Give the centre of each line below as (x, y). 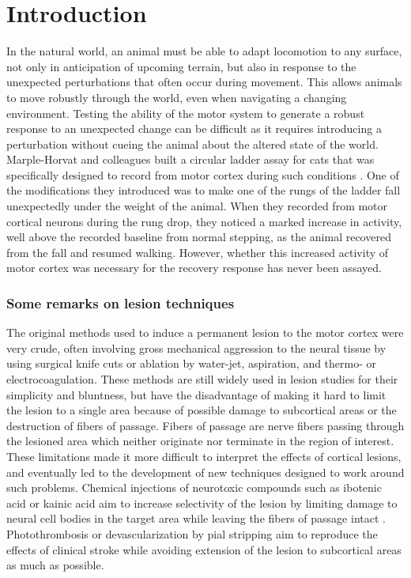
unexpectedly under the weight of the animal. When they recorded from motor (197, 206)
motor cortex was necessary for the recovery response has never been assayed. (194, 268)
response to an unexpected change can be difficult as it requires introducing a (194, 128)
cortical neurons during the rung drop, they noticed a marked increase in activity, (204, 221)
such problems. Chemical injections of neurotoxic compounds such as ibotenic (194, 487)
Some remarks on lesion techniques (121, 302)
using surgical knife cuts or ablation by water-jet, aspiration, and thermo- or (192, 363)
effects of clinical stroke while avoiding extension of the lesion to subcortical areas (204, 549)
